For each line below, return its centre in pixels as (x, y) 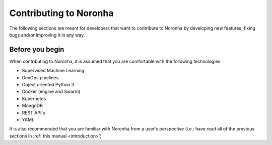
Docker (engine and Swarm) (51, 92)
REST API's (33, 112)
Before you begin (37, 49)
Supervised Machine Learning (53, 71)
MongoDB (32, 106)
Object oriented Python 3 (48, 85)
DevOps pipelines (40, 77)
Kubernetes (34, 98)
